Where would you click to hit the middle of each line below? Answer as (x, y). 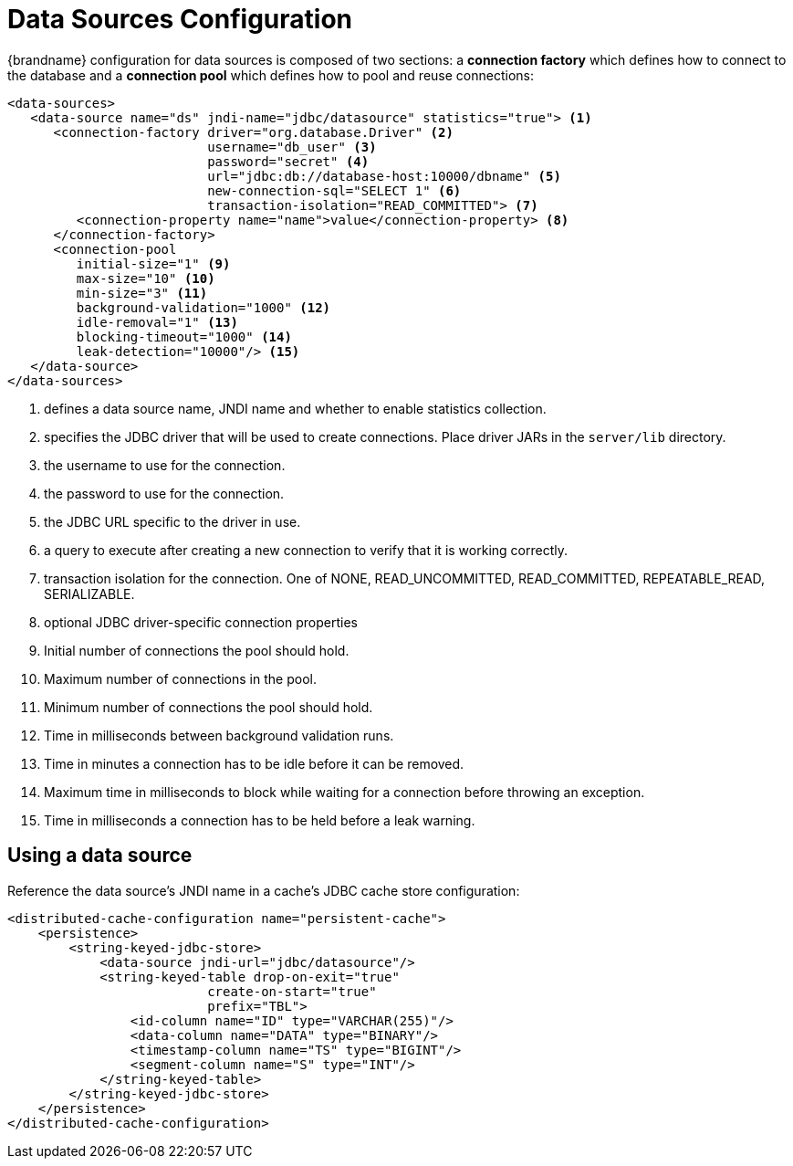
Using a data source (100, 856)
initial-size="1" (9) (153, 263)
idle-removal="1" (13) (157, 322)
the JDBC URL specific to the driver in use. (172, 521)
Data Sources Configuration (180, 19)
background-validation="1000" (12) (203, 307)
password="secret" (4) (288, 161)
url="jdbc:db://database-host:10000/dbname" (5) (384, 176)
